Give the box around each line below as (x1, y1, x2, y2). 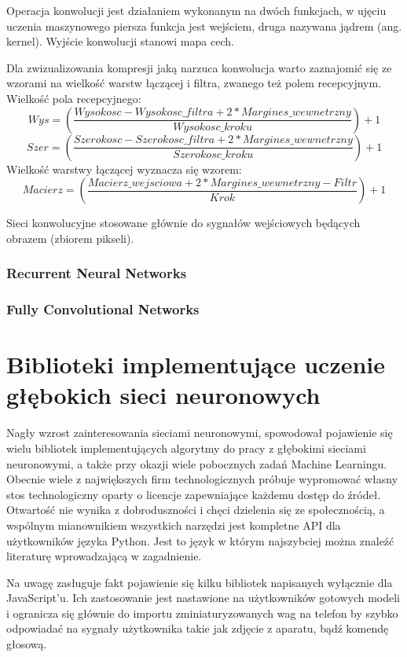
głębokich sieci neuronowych (6, 379, 321, 411)
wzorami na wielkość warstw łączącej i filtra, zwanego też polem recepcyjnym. (6, 75, 382, 91)
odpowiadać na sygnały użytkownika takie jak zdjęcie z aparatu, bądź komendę (6, 620, 389, 637)
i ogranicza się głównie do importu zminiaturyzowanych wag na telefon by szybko (6, 604, 398, 621)
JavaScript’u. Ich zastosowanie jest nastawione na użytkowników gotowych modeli (6, 589, 401, 606)
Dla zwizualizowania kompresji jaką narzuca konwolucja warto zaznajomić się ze (6, 59, 392, 75)
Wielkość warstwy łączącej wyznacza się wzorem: (6, 160, 242, 177)
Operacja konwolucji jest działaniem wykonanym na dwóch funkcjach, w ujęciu (6, 2, 387, 18)
